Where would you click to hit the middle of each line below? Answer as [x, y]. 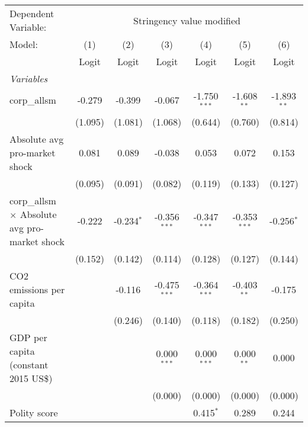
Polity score [34, 412]
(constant [29, 364]
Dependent [32, 13]
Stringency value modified [187, 20]
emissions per [37, 289]
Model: [24, 44]
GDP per [28, 337]
